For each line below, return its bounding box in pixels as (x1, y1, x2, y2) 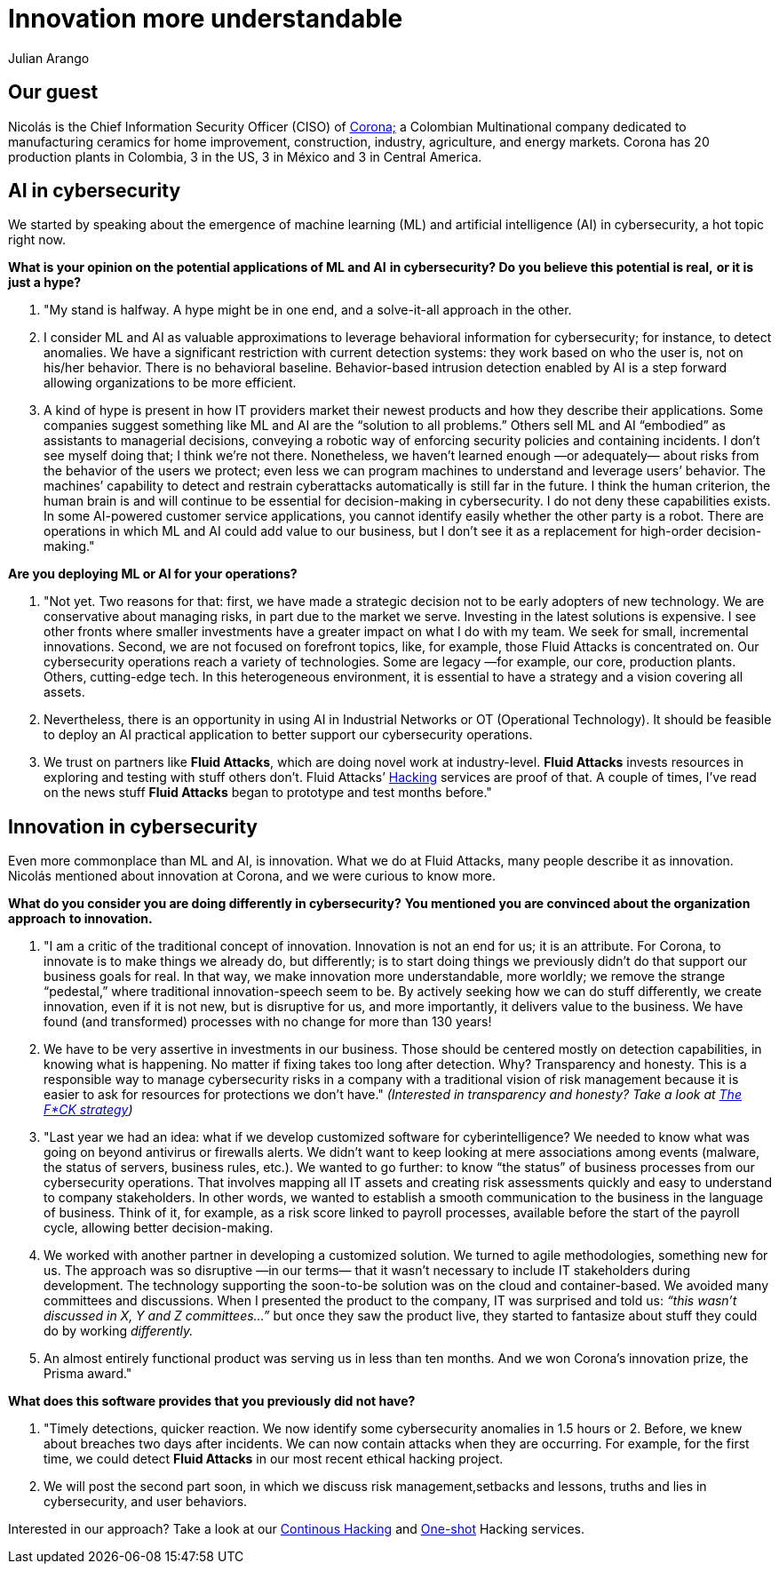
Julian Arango (8, 50, 90, 66)
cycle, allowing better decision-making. (44, 1220, 274, 1236)
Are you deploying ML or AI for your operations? (8, 566, 298, 582)
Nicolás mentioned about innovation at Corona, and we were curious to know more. (8, 868, 497, 884)
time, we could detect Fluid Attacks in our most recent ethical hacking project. (44, 1451, 504, 1467)
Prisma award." (44, 1366, 132, 1382)
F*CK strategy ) (44, 1102, 133, 1118)
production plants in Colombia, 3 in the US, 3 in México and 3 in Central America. (8, 148, 482, 164)
